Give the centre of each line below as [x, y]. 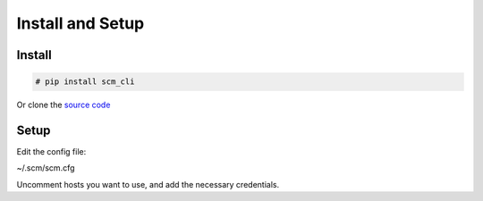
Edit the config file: [51, 152]
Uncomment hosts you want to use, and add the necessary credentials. [148, 184]
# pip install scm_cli [85, 82]
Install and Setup [80, 23]
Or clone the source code [64, 105]
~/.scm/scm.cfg [46, 168]
